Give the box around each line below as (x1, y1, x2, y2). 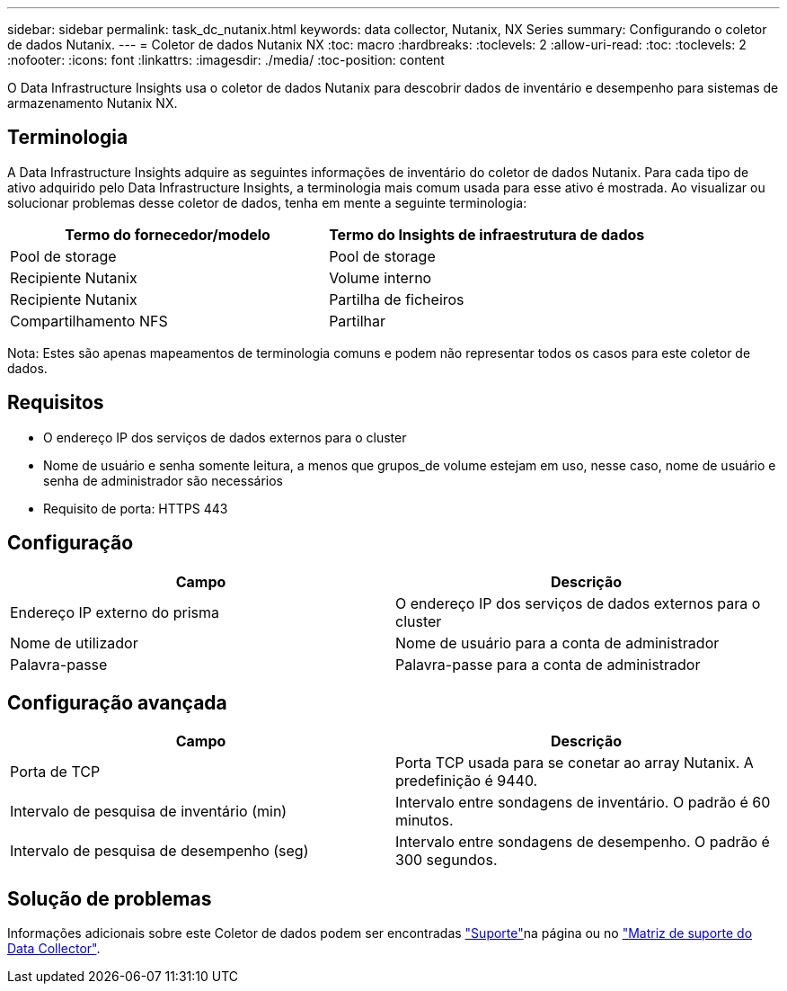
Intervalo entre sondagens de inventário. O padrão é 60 (395, 793, 771, 812)
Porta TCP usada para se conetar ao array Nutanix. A (395, 754, 754, 772)
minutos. (395, 811, 454, 830)
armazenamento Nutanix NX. (7, 95, 178, 111)
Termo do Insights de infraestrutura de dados (329, 225, 645, 244)
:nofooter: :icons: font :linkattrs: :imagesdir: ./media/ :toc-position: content (7, 52, 445, 67)
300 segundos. (395, 851, 498, 870)
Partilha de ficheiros (329, 290, 464, 308)
